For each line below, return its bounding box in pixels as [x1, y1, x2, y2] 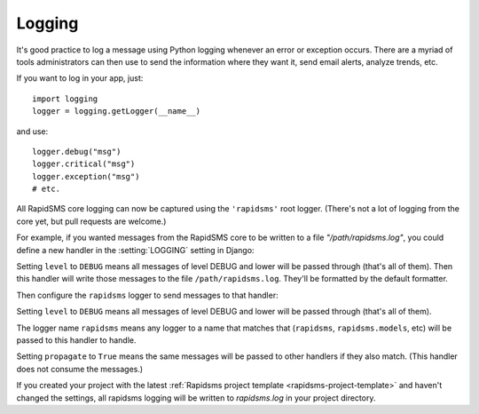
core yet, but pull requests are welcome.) [16, 216, 167, 227]
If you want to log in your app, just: [16, 73, 144, 84]
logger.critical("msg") [32, 159, 136, 169]
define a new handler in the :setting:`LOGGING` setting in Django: [16, 244, 255, 255]
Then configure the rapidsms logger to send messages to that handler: [16, 290, 279, 300]
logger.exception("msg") [32, 171, 140, 181]
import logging [32, 93, 98, 104]
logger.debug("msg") [32, 147, 122, 156]
